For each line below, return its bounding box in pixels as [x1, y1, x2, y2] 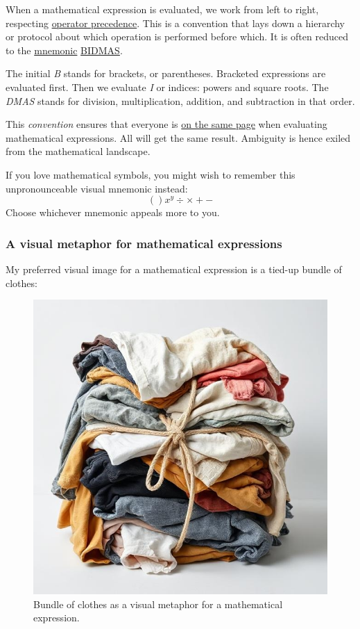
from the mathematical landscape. [6, 144, 151, 158]
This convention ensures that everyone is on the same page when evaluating [6, 117, 327, 131]
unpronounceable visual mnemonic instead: [6, 181, 188, 195]
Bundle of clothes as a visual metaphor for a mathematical [33, 596, 283, 611]
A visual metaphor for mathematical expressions [6, 234, 282, 252]
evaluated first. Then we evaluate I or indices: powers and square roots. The [6, 79, 329, 94]
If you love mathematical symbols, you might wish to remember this [6, 167, 295, 181]
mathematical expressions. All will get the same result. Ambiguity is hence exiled [6, 130, 351, 145]
